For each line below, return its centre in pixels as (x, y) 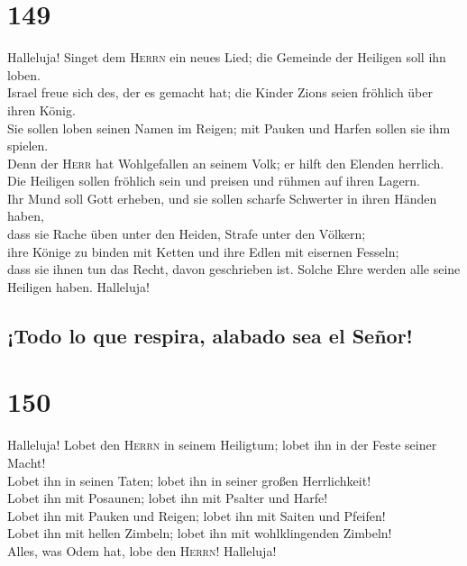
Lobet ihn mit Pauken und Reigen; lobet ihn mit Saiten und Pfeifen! (197, 515)
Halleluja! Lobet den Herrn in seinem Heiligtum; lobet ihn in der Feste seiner (222, 445)
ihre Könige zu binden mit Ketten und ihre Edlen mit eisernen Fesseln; (203, 251)
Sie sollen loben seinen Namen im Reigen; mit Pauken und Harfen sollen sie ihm (229, 128)
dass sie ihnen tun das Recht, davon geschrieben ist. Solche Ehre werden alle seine (234, 269)
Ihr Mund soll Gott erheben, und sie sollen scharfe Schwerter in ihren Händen (222, 198)
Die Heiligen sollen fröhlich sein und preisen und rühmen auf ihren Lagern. (214, 181)
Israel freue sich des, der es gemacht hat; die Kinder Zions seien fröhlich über (220, 92)
